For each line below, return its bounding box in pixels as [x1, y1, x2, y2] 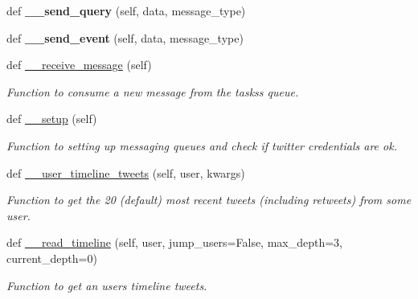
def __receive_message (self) [6, 56, 152, 73]
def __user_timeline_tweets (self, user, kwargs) [6, 164, 245, 181]
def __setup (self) [6, 110, 97, 127]
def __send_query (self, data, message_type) [6, 2, 246, 18]
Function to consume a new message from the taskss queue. [6, 83, 299, 100]
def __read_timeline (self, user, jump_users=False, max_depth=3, [6, 234, 343, 251]
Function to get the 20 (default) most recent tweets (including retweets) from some [6, 191, 412, 208]
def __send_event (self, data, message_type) [6, 29, 244, 46]
